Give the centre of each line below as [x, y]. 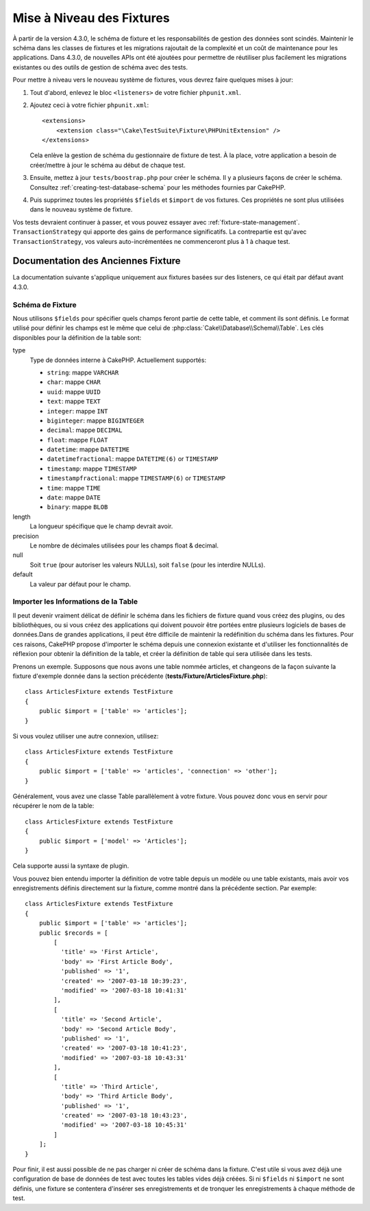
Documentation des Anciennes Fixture [97, 261]
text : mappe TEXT [74, 401]
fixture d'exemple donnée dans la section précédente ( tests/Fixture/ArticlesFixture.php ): [140, 676]
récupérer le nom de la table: [53, 806]
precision [26, 536]
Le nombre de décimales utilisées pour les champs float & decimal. [124, 545]
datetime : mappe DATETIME [88, 449]
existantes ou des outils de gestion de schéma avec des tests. [100, 67]
